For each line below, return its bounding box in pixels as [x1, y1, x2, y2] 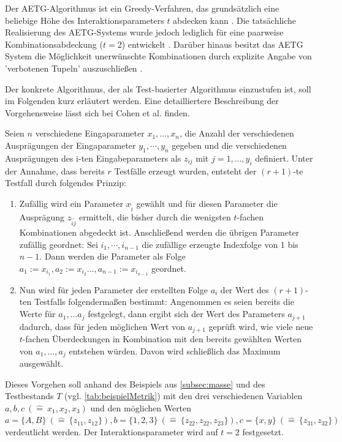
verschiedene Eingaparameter [35, 127, 145, 140]
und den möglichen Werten [90, 401, 192, 414]
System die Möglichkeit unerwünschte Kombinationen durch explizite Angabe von [5, 50, 312, 62]
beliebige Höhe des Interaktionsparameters [5, 13, 164, 26]
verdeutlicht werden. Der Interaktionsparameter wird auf [5, 425, 218, 438]
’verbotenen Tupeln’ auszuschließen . [5, 61, 143, 74]
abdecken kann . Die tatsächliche [173, 13, 297, 26]
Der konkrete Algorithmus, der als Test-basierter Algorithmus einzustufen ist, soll [5, 82, 311, 95]
